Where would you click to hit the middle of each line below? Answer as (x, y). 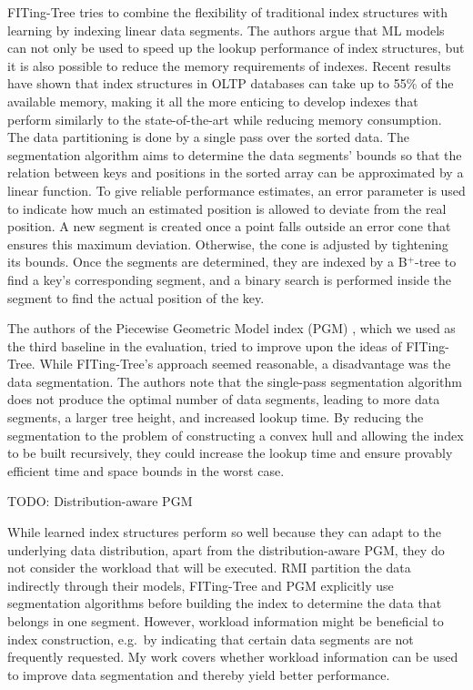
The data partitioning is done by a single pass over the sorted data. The (208, 137)
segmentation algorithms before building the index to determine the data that (225, 603)
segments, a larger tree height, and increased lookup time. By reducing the (216, 417)
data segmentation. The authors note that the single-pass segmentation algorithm (235, 381)
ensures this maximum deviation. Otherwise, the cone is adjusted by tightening (228, 244)
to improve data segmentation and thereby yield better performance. (199, 674)
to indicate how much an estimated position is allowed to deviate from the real (227, 208)
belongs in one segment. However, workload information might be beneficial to (226, 621)
